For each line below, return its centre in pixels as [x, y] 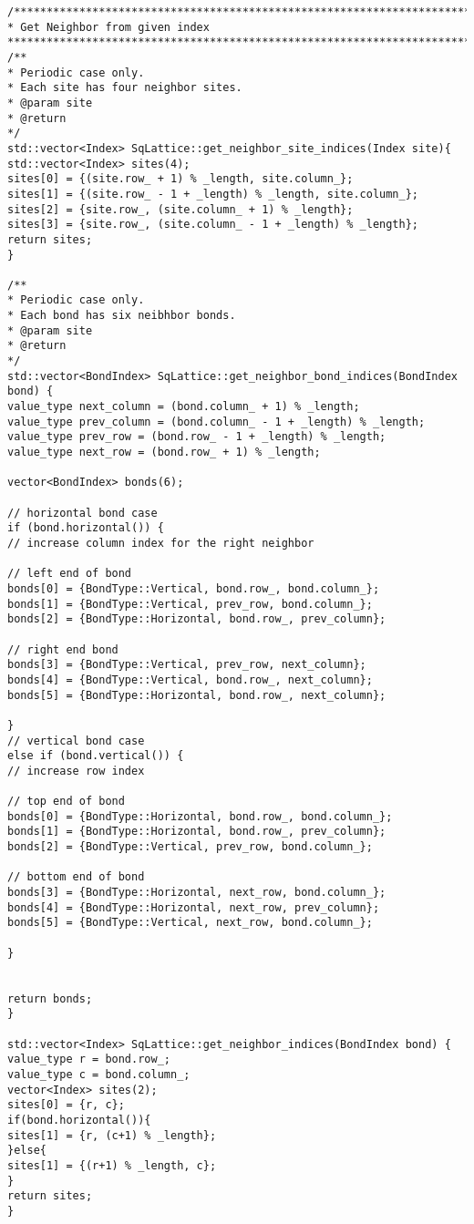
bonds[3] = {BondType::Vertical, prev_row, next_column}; [187, 665]
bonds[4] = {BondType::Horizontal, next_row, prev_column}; [194, 907]
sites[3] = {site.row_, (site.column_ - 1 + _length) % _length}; [213, 225]
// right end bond [63, 649]
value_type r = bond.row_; [89, 1059]
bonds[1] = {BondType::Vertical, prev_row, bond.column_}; [190, 604]
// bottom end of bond [76, 877]
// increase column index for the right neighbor [161, 543]
